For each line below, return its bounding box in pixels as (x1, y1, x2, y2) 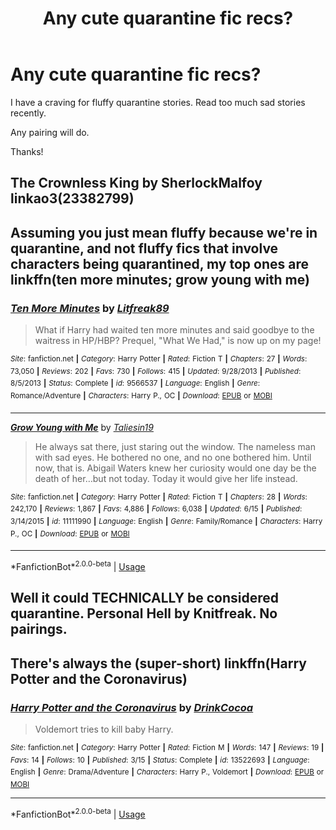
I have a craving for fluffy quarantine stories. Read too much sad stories (10, 96, 306, 108)
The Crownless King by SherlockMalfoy (10, 175, 263, 192)
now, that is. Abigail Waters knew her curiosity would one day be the (34, 462, 317, 474)
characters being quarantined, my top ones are (10, 255, 309, 272)
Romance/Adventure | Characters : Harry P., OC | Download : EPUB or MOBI (10, 390, 273, 401)
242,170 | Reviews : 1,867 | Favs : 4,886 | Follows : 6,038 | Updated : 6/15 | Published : (10, 504, 303, 514)
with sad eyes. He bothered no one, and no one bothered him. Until (34, 451, 312, 463)
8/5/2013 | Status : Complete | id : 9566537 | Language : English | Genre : (10, 378, 261, 389)
